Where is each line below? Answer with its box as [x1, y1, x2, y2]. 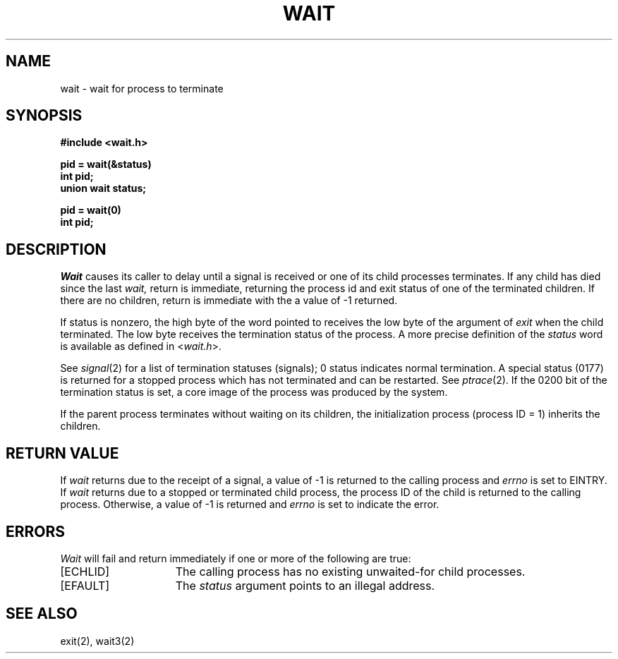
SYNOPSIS [6, 107, 83, 125]
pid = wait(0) [60, 204, 121, 217]
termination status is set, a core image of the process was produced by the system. [60, 386, 448, 399]
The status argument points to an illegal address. [175, 578, 435, 593]
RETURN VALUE [6, 444, 119, 462]
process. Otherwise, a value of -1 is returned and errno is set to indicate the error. [60, 498, 440, 511]
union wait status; [60, 182, 147, 195]
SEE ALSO [6, 605, 78, 623]
